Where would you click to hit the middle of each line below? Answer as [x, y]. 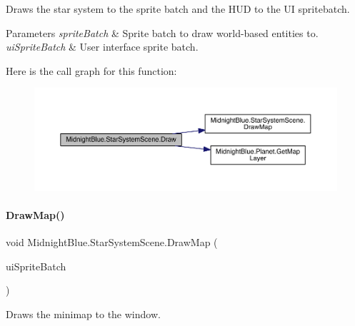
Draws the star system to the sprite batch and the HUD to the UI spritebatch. [178, 9]
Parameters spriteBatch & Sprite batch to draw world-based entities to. [162, 32]
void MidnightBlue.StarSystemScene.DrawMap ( [112, 242]
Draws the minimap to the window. [83, 314]
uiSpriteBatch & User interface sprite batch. [102, 47]
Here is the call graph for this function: [91, 70]
